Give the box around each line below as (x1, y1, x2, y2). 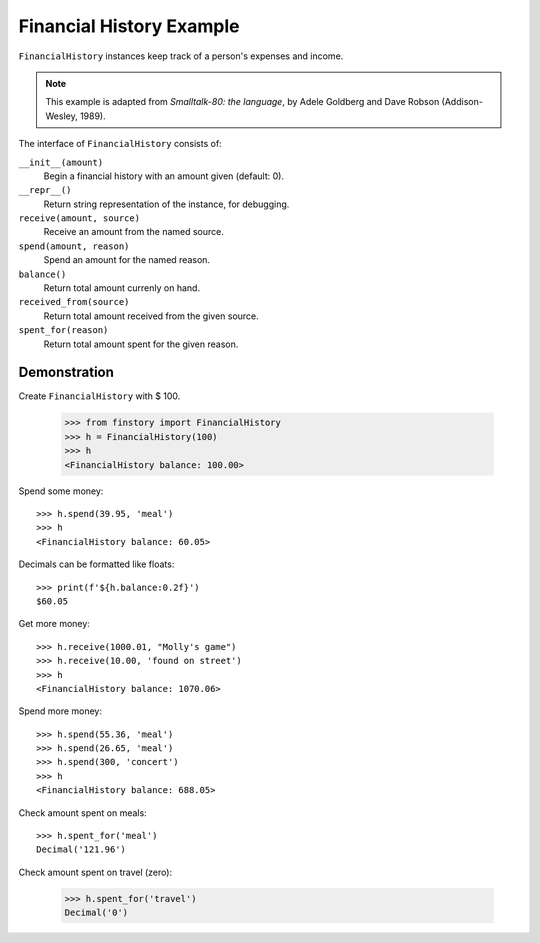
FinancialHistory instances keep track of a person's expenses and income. (18, 50, 344, 62)
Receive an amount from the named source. (43, 226, 225, 238)
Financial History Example (18, 15, 240, 37)
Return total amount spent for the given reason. (43, 338, 239, 350)
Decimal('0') (64, 907, 129, 919)
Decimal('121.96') (36, 844, 127, 855)
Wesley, (45, 110, 79, 122)
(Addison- (441, 96, 484, 108)
